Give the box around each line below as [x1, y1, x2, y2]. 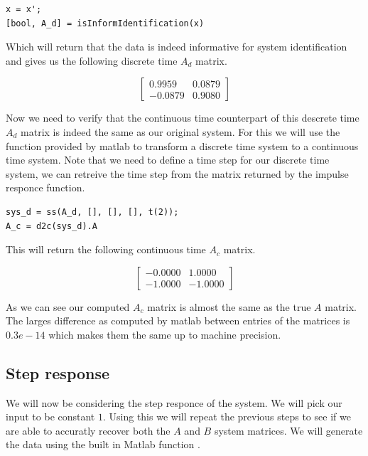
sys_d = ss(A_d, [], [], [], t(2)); [6, 206, 179, 217]
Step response [6, 361, 110, 383]
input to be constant [6, 409, 95, 424]
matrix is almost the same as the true [147, 299, 311, 314]
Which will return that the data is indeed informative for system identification [6, 39, 347, 54]
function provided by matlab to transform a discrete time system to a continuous [6, 138, 359, 153]
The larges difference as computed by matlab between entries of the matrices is [6, 313, 350, 328]
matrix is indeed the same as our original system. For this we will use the [21, 124, 340, 139]
